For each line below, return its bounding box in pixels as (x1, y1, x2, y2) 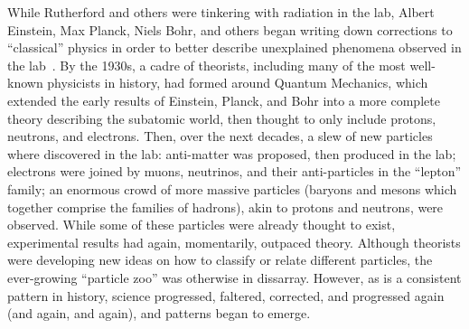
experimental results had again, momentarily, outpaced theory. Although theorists (7, 232, 461, 251)
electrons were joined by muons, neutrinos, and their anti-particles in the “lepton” (7, 162, 462, 181)
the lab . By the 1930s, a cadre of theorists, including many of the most (7, 55, 406, 74)
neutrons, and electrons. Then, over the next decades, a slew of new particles (7, 127, 433, 146)
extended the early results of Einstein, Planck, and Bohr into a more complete (7, 90, 440, 109)
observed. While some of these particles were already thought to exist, (7, 215, 396, 234)
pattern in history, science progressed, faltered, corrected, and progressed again (7, 286, 445, 305)
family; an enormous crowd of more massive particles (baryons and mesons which (7, 179, 457, 198)
